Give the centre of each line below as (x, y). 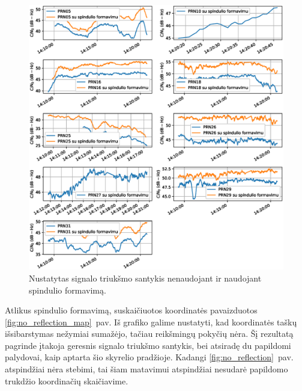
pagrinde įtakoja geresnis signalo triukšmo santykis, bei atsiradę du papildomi (148, 345)
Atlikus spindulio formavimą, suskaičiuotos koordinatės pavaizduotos (131, 310)
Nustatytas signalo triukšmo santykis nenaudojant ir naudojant (145, 278)
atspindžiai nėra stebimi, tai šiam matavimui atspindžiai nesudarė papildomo (146, 369)
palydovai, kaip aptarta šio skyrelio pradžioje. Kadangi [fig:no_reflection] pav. (149, 357)
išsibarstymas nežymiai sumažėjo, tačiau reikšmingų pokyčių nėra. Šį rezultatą (149, 334)
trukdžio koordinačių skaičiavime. (67, 380)
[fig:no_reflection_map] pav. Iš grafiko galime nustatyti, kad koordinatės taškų (151, 322)
